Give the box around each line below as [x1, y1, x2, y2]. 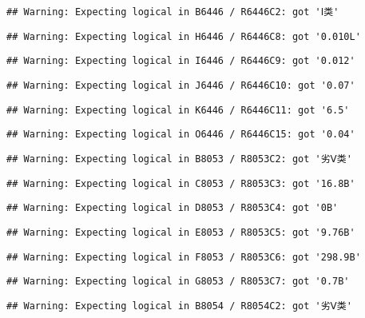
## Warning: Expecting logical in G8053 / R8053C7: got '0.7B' [6, 276, 350, 288]
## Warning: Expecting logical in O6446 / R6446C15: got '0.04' [6, 129, 355, 141]
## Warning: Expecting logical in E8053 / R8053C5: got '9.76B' [6, 226, 355, 238]
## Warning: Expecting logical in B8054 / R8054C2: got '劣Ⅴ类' [6, 300, 352, 312]
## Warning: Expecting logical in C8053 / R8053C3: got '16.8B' [6, 177, 355, 189]
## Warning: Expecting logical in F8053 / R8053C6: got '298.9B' [6, 251, 361, 263]
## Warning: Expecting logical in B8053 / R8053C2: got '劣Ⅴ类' [6, 153, 352, 165]
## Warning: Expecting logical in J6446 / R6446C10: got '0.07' [6, 79, 355, 91]
